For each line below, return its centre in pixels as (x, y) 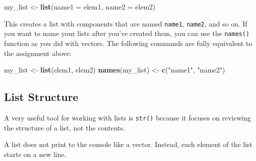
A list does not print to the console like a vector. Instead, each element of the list (128, 144)
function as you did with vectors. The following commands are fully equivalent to (128, 43)
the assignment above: (38, 53)
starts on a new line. (35, 154)
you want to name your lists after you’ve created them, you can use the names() (127, 33)
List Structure (41, 97)
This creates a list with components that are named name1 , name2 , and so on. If (126, 23)
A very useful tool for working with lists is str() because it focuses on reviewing (128, 117)
